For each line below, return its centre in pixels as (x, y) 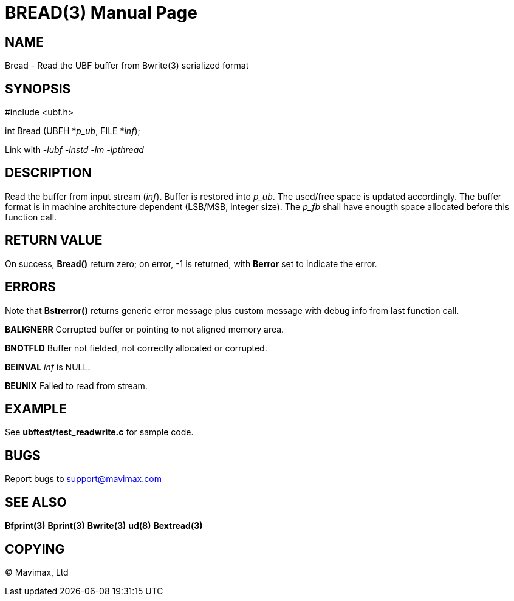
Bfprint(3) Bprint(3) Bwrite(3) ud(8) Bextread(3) (104, 526)
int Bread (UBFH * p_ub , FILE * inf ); (73, 131)
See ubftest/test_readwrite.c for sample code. (99, 432)
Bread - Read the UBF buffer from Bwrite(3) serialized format (127, 66)
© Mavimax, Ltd (37, 572)
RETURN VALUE (54, 240)
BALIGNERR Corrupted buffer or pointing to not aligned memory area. (145, 329)
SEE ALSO (36, 502)
